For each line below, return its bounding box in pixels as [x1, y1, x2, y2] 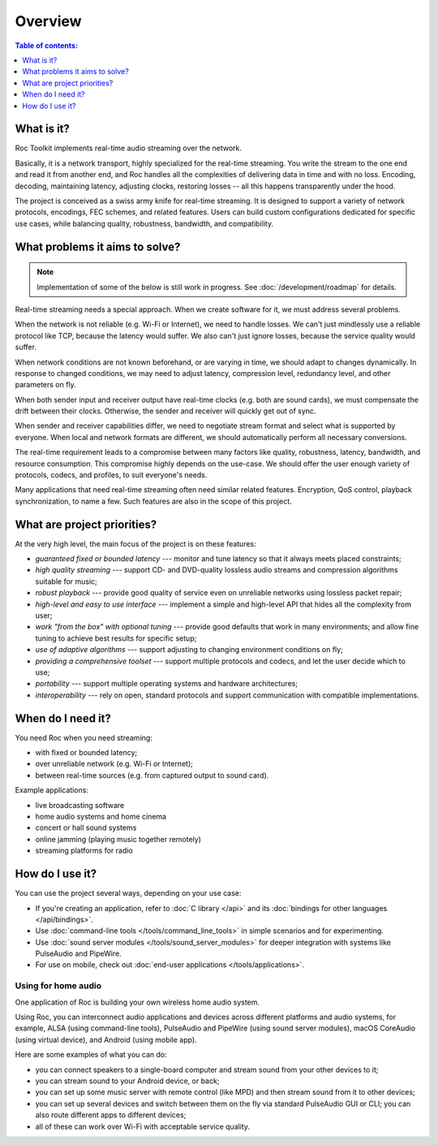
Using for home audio [15, 980, 101, 992]
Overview [15, 12, 82, 30]
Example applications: [15, 785, 89, 795]
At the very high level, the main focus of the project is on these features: [15, 538, 257, 548]
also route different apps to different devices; [35, 1110, 187, 1120]
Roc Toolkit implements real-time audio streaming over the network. [15, 143, 243, 153]
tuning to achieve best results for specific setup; [35, 633, 197, 643]
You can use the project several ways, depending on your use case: [15, 888, 242, 898]
